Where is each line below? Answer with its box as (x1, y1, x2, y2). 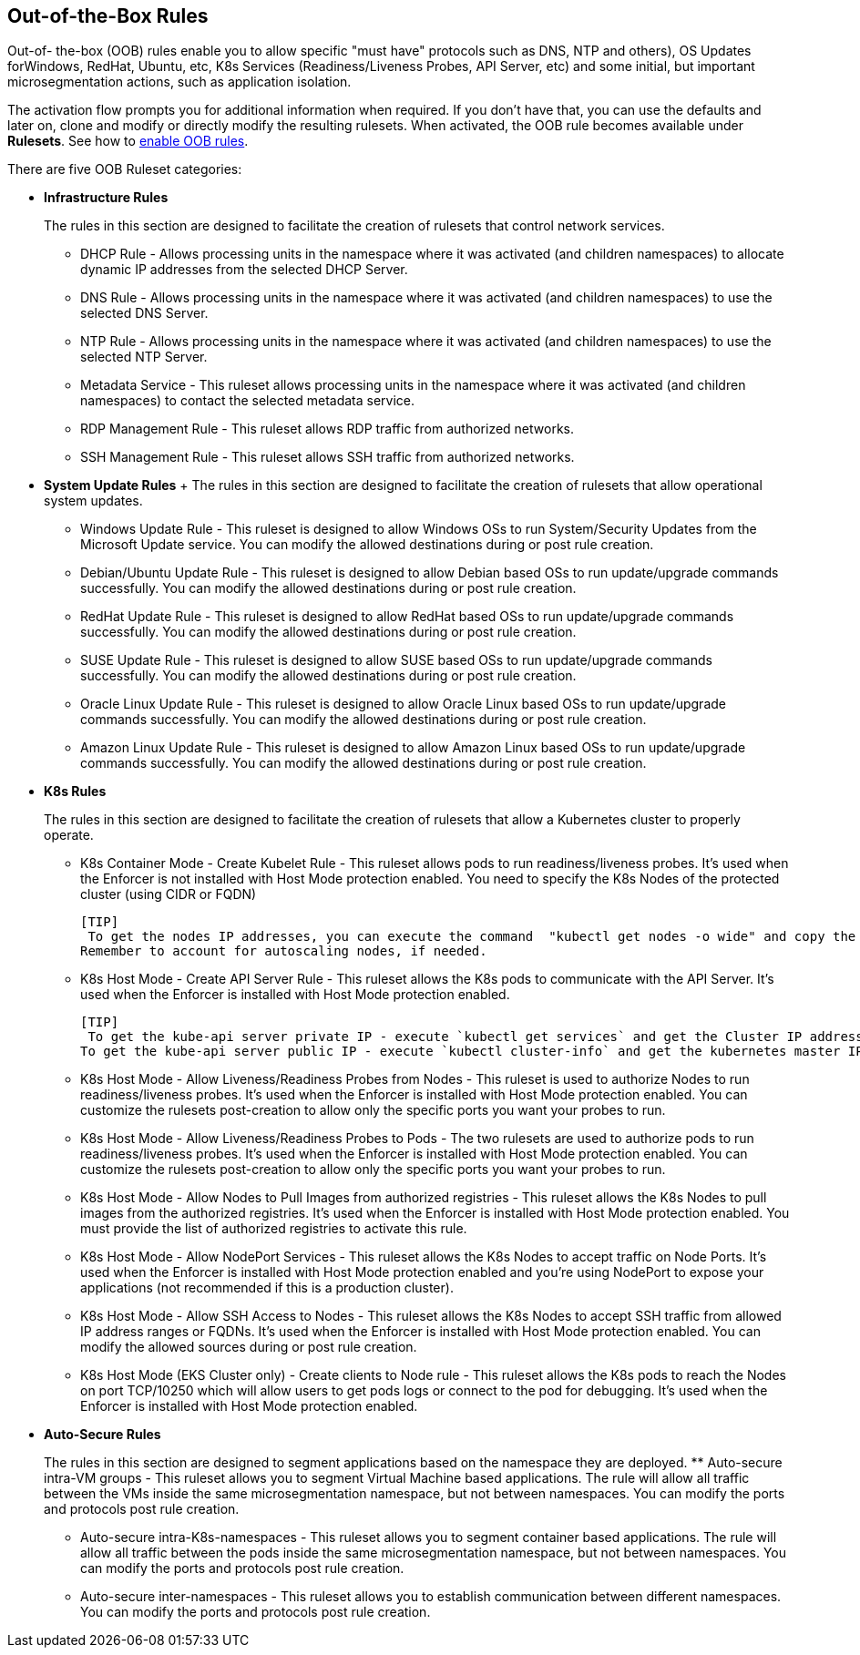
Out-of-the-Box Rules (7, 5, 209, 27)
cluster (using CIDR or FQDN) (80, 886, 257, 903)
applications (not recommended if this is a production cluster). (80, 1280, 454, 1296)
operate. (44, 827, 94, 843)
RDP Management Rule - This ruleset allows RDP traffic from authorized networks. (80, 421, 574, 437)
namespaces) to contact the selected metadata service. (80, 393, 415, 409)
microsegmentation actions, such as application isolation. (7, 74, 352, 90)
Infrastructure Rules (44, 189, 169, 206)
